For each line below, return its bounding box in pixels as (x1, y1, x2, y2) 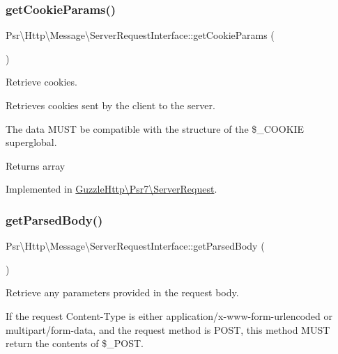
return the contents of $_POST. (6, 336, 144, 351)
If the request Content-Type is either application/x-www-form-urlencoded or (6, 308, 332, 323)
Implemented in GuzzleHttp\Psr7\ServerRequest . (6, 182, 217, 196)
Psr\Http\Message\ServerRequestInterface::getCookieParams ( (6, 28, 275, 42)
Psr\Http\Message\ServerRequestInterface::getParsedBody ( (6, 239, 265, 253)
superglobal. (6, 135, 57, 150)
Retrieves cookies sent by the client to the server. (6, 98, 215, 112)
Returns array (6, 158, 66, 172)
